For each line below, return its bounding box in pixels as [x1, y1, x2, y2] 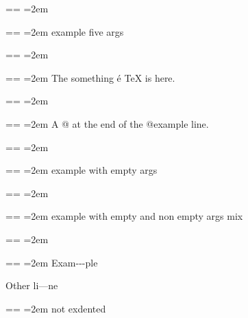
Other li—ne [5, 278, 58, 293]
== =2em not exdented [5, 301, 106, 315]
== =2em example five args [5, 24, 124, 38]
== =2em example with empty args [5, 163, 158, 177]
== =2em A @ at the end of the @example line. [5, 116, 209, 130]
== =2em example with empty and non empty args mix [5, 209, 243, 223]
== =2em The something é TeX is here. [5, 70, 175, 84]
